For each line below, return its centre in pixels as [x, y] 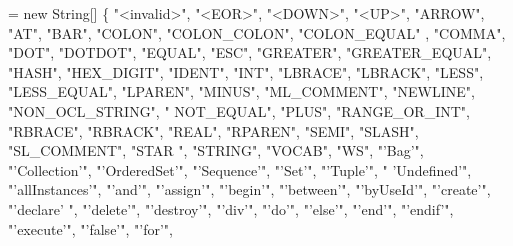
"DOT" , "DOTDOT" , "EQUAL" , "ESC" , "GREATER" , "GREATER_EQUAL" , [250, 52]
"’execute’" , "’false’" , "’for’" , [90, 228]
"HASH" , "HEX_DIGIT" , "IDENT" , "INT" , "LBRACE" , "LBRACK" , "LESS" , [246, 71]
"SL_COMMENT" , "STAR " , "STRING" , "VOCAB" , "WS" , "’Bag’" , [216, 150]
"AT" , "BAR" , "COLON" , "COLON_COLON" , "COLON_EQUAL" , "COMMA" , [257, 32]
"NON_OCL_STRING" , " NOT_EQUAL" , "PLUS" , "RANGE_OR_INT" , [239, 110]
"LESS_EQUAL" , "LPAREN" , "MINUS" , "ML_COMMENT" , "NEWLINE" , [241, 91]
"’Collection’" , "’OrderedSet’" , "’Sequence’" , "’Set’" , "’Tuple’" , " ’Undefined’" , [240, 169]
